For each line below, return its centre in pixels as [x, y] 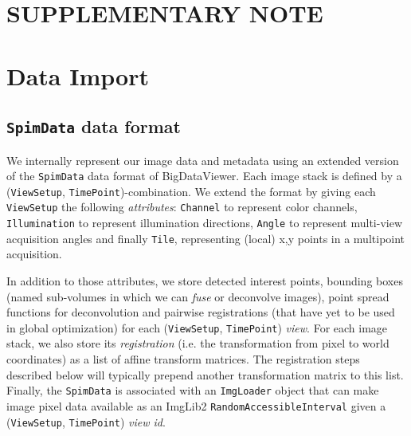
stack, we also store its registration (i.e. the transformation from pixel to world [198, 343]
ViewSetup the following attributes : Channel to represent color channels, [182, 207]
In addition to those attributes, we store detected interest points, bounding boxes [205, 281]
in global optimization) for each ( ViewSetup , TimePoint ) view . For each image [197, 327]
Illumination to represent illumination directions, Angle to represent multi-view [205, 223]
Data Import [78, 75]
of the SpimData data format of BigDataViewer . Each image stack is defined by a [204, 176]
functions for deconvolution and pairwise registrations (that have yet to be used [201, 312]
